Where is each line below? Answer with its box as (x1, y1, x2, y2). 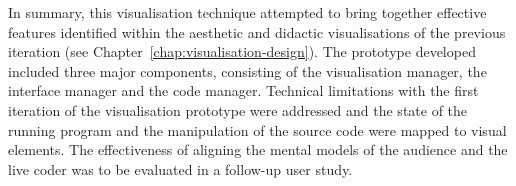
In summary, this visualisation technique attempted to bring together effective (8, 2, 487, 22)
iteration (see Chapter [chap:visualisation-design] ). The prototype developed (8, 41, 476, 62)
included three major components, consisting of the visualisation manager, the (8, 60, 487, 81)
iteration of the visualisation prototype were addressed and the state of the (8, 99, 468, 120)
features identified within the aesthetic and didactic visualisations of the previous (8, 21, 506, 42)
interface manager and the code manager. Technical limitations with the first (8, 80, 479, 101)
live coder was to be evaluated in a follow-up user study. (8, 158, 353, 179)
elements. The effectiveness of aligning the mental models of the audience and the (8, 139, 508, 160)
